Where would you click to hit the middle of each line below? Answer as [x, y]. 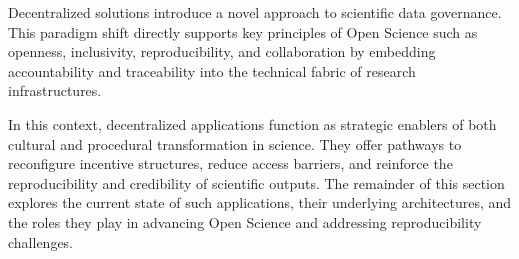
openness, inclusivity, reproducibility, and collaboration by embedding [222, 51]
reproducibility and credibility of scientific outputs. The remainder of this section [256, 182]
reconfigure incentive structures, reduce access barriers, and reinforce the [230, 163]
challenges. [41, 241]
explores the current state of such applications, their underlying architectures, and [260, 202]
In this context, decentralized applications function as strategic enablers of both [252, 123]
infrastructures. [55, 90]
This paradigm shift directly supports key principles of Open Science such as [243, 31]
